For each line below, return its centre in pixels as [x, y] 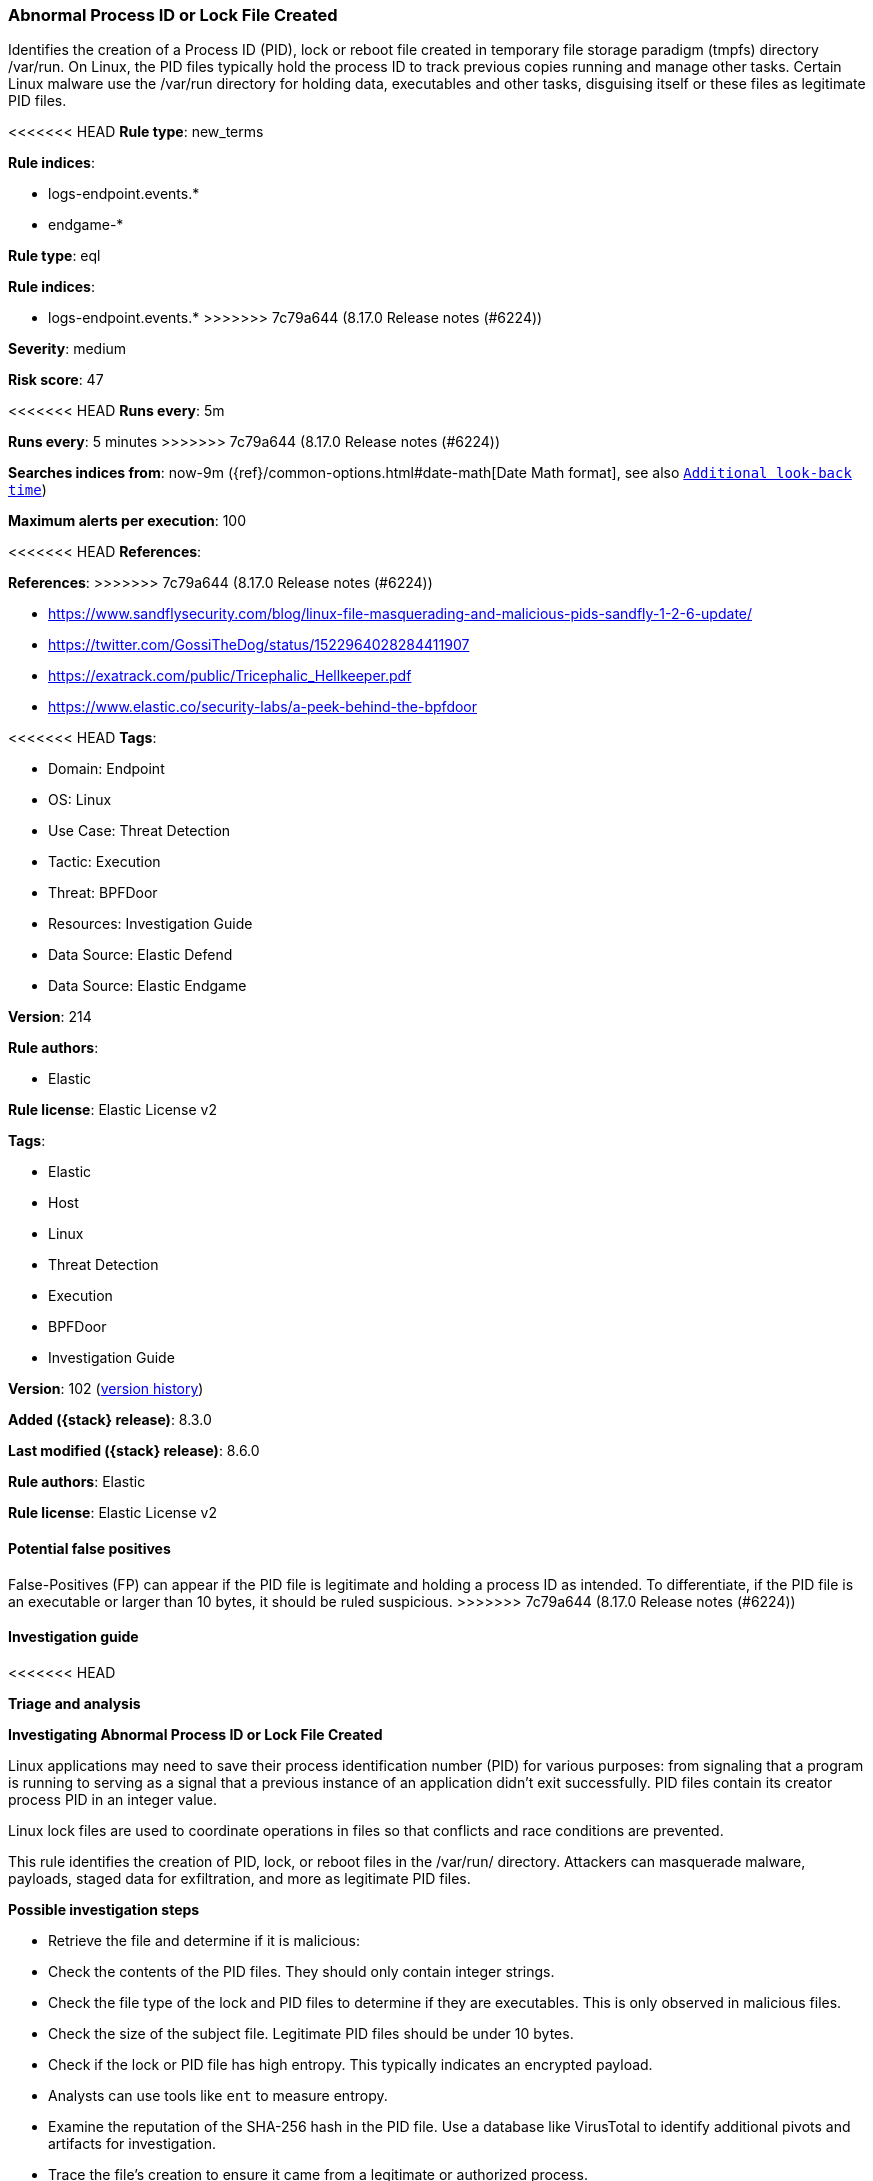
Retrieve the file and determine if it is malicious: [204, 1940]
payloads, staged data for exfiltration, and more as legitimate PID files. [239, 1878]
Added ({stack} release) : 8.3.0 [110, 1420]
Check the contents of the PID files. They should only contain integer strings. [301, 1971]
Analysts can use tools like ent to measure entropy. [218, 2095]
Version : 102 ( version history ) [106, 1389]
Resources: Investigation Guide [150, 924]
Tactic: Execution [104, 862]
